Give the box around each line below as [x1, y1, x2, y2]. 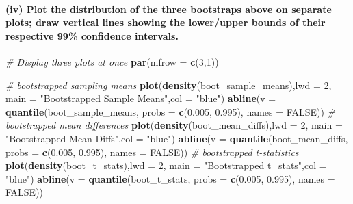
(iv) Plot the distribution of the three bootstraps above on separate [5, 1, 332, 16]
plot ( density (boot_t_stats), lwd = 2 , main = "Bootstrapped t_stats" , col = [5, 158, 327, 173]
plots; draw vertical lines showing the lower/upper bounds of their [5, 15, 326, 29]
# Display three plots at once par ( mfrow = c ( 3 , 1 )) [5, 54, 219, 68]
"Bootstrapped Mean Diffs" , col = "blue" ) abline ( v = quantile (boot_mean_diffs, [5, 131, 348, 145]
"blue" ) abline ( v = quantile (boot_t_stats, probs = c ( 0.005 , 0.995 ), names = [5, 171, 335, 186]
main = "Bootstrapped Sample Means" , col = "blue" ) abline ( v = [5, 91, 276, 105]
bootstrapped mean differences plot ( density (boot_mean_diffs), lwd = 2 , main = [5, 118, 343, 132]
